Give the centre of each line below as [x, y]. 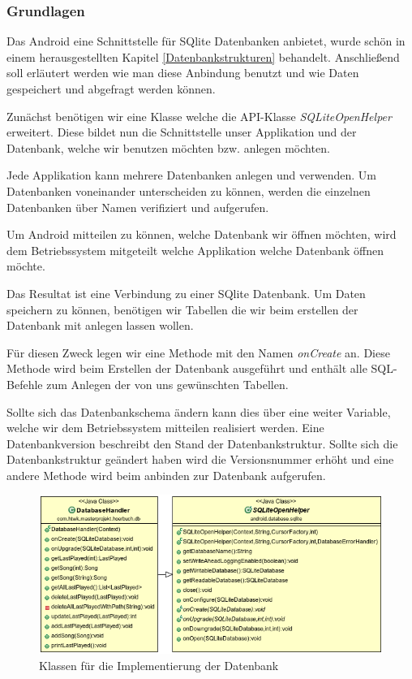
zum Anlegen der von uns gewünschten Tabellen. [167, 384]
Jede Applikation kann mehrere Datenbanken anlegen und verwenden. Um [191, 175]
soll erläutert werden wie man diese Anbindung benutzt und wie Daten [183, 73]
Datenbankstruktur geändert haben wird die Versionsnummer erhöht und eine [200, 459]
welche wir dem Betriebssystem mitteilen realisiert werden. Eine [165, 428]
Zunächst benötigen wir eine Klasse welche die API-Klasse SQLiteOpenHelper [199, 116]
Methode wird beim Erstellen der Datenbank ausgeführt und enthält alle [187, 368]
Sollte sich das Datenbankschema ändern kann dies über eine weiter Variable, [199, 411]
